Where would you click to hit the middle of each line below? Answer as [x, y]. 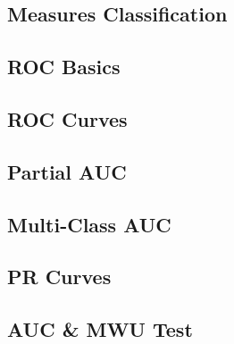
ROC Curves [67, 118]
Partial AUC [67, 171]
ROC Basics [64, 67]
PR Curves [59, 277]
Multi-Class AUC [89, 224]
